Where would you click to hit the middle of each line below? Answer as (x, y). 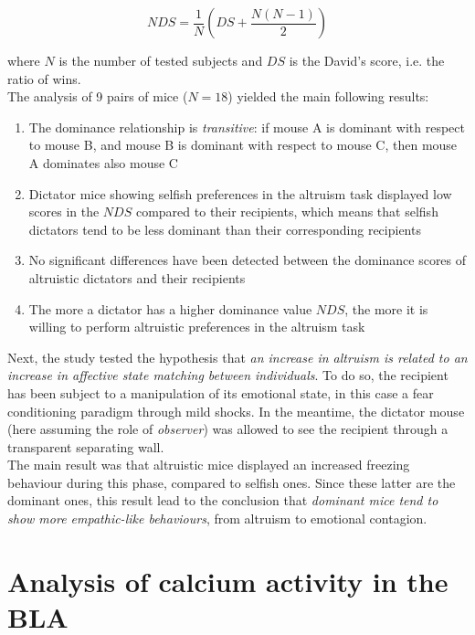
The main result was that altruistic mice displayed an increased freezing (209, 465)
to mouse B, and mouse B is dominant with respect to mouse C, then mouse (243, 145)
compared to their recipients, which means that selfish (287, 212)
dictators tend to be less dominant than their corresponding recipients (225, 229)
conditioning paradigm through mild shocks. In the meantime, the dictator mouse (236, 411)
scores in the (64, 212)
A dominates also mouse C (103, 162)
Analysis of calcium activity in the (228, 581)
